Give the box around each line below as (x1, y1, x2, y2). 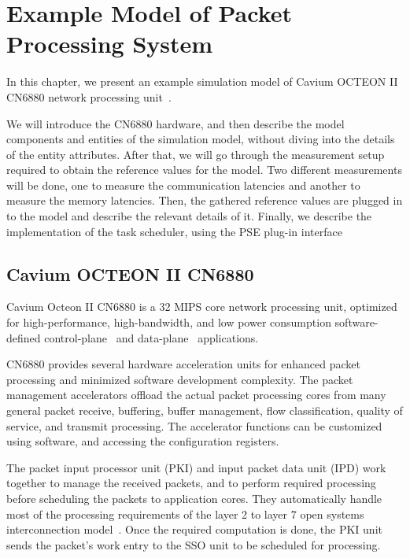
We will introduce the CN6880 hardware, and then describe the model (6, 115, 345, 131)
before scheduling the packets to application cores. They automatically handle (6, 490, 382, 506)
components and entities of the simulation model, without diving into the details (6, 131, 395, 147)
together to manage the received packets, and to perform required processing (6, 475, 376, 491)
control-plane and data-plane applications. (44, 329, 259, 346)
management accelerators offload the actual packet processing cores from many (6, 386, 386, 403)
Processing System (6, 28, 213, 60)
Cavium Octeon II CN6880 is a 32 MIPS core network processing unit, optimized (6, 298, 397, 315)
